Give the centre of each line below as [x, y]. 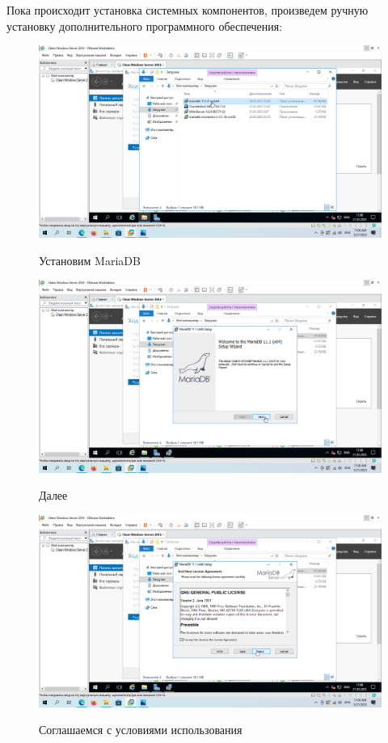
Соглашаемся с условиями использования [141, 730]
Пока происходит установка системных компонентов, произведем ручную [188, 10]
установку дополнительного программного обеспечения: [145, 25]
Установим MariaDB [90, 260]
